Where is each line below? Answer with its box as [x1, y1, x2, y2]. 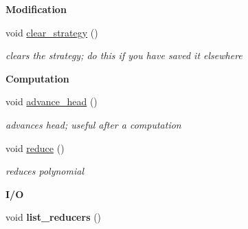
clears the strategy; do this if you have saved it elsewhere [5, 48, 243, 63]
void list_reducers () [5, 210, 102, 224]
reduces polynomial [5, 164, 84, 178]
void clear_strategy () [5, 25, 98, 39]
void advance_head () [5, 94, 98, 109]
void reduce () [5, 140, 65, 155]
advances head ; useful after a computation [5, 117, 181, 131]
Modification [5, 2, 67, 16]
